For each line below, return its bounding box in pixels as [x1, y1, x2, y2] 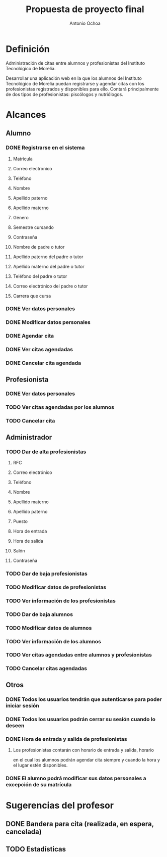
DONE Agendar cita [6, 332, 54, 340]
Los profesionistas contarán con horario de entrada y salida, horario [13, 747, 154, 753]
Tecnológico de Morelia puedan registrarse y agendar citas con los [6, 80, 145, 86]
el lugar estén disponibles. [13, 762, 68, 768]
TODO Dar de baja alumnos [6, 610, 73, 617]
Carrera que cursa [13, 293, 51, 299]
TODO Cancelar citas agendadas [6, 665, 88, 672]
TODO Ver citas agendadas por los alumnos [6, 404, 115, 411]
